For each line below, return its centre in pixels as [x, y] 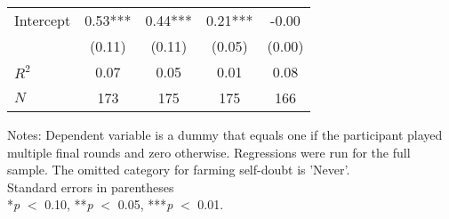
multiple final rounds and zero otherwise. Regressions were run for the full [209, 152]
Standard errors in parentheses [91, 187]
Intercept [43, 20]
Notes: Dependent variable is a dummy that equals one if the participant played [225, 134]
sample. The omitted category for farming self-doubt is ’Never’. [179, 170]
